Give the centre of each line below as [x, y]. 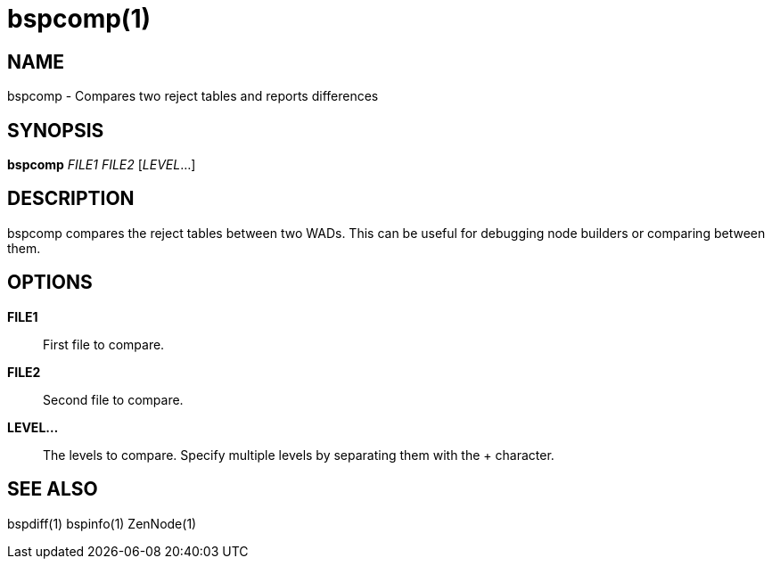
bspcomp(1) [79, 19]
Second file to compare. [113, 399]
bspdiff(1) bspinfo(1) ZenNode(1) [102, 523]
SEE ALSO [53, 489]
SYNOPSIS [56, 130]
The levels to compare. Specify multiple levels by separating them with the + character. [299, 455]
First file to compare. [104, 344]
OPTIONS [50, 283]
